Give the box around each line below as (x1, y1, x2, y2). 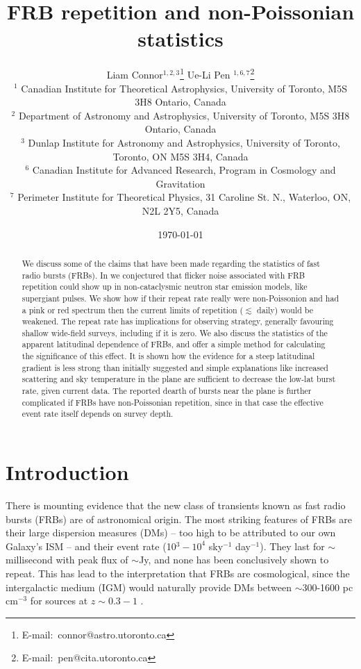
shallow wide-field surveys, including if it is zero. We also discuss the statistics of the (22, 327, 328, 338)
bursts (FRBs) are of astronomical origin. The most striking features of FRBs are (6, 511, 353, 526)
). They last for (260, 538, 325, 553)
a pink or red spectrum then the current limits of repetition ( (22, 304, 244, 315)
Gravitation (156, 176, 205, 190)
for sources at (30, 593, 88, 608)
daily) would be (257, 304, 314, 315)
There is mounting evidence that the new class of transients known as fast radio (6, 498, 346, 513)
